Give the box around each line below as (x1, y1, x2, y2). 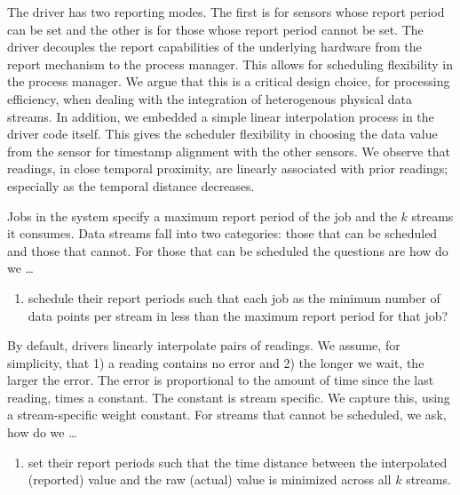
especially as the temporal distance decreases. (7, 176, 255, 195)
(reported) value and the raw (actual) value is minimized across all (28, 470, 392, 489)
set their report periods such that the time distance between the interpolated (28, 452, 448, 471)
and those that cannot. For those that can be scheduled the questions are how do (7, 241, 448, 259)
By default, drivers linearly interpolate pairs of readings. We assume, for (7, 336, 401, 355)
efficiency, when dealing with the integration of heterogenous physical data (7, 89, 413, 108)
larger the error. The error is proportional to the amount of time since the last (7, 371, 434, 389)
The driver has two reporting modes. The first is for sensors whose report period (7, 3, 445, 20)
